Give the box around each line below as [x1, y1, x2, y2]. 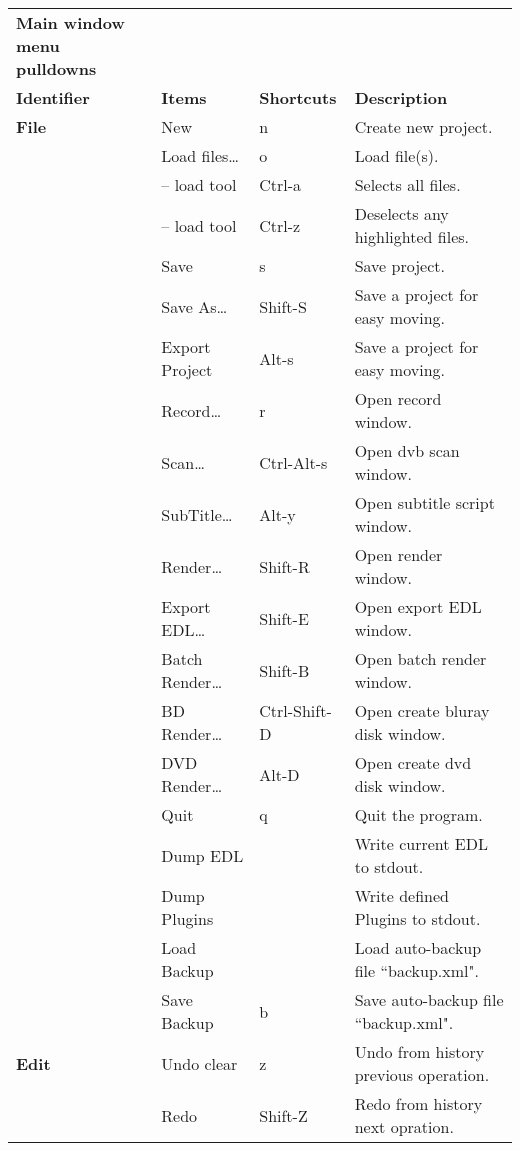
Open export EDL [354, 595, 482, 618]
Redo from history [354, 1092, 483, 1115]
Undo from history [354, 1040, 485, 1063]
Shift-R [259, 554, 310, 578]
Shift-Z [259, 1103, 308, 1127]
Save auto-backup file [354, 988, 504, 1011]
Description [354, 86, 448, 109]
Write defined [354, 884, 449, 907]
